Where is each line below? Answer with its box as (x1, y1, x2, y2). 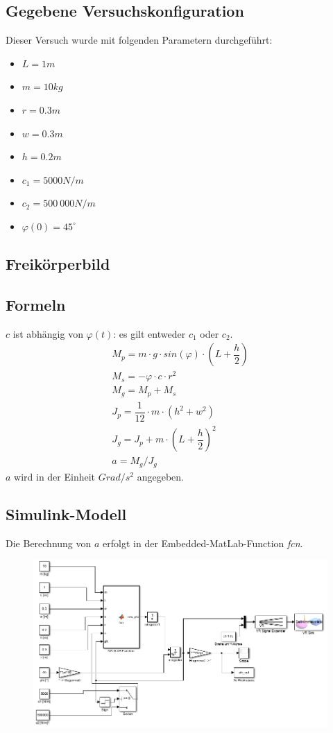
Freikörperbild (6, 252, 110, 274)
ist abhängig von (12, 326, 83, 340)
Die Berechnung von (6, 535, 92, 550)
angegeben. (137, 469, 184, 483)
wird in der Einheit (14, 469, 96, 483)
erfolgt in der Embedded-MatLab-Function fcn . (103, 535, 303, 550)
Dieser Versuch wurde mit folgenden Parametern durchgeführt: (6, 33, 273, 47)
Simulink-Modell (6, 503, 127, 524)
